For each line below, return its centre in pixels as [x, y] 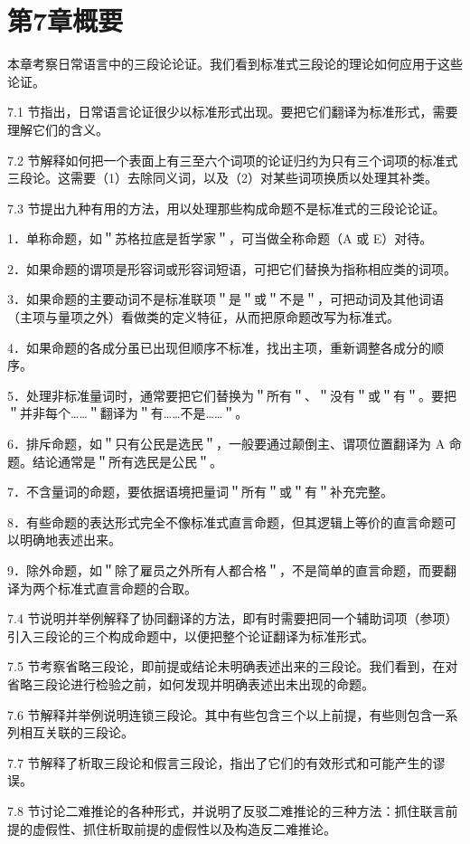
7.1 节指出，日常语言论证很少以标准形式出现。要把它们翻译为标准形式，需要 [233, 112]
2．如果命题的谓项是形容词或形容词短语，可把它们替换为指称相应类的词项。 [232, 268]
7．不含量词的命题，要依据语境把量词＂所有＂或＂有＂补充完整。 [200, 492]
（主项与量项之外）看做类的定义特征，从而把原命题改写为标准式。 [203, 317]
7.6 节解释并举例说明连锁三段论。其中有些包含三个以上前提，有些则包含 [220, 714]
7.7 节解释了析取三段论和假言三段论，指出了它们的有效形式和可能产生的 [220, 762]
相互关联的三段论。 [76, 732]
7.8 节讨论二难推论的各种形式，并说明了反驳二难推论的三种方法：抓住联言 [226, 810]
